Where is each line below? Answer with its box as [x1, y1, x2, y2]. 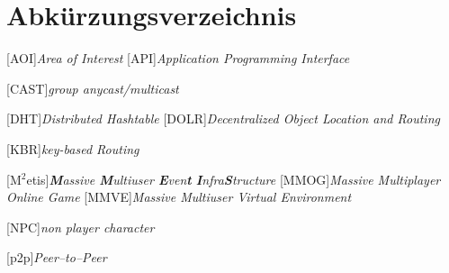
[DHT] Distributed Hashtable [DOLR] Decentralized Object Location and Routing [6, 109, 440, 128]
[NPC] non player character [6, 217, 155, 236]
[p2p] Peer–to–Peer [6, 248, 107, 267]
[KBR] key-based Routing [6, 139, 139, 158]
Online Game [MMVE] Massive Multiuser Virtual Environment [6, 187, 352, 206]
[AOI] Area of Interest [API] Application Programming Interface [6, 49, 350, 68]
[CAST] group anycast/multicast [6, 78, 179, 97]
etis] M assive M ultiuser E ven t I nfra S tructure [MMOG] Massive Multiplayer [26, 169, 441, 188]
